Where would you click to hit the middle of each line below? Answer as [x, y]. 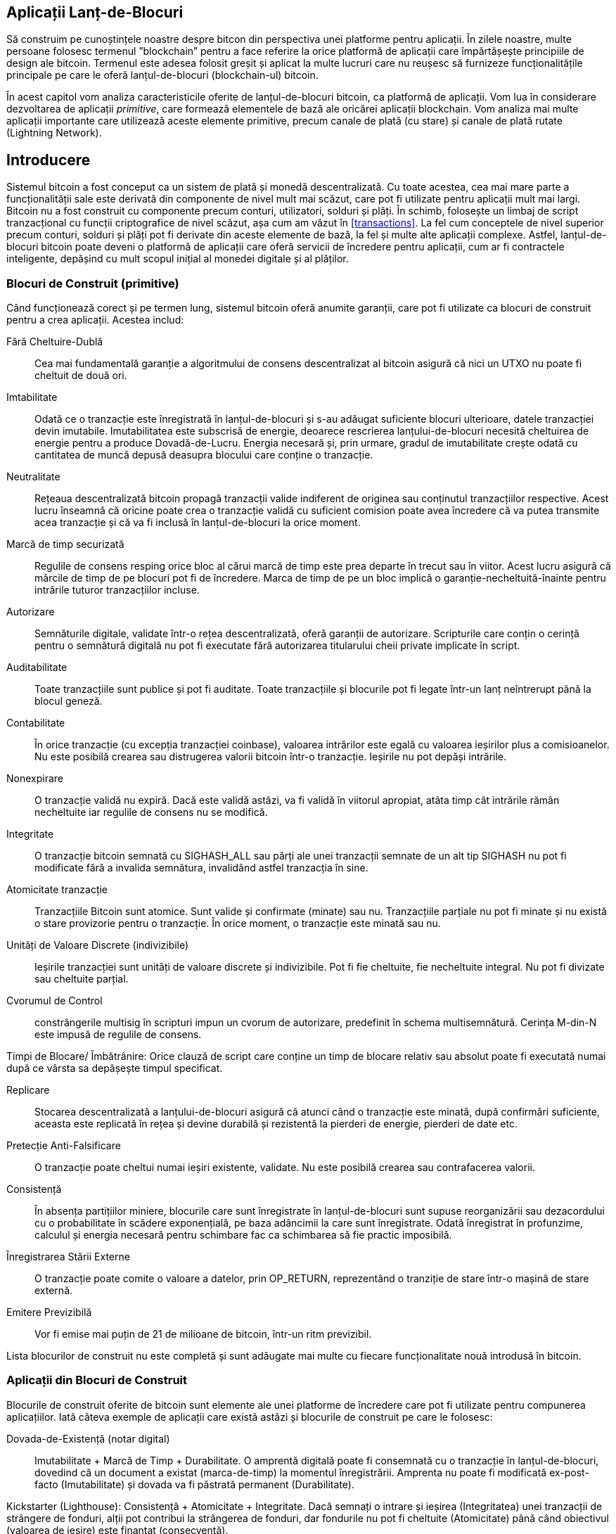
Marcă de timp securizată [65, 544]
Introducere [49, 160]
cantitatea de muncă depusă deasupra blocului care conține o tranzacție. [204, 455]
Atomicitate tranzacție [57, 890]
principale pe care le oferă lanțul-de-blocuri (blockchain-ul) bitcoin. [162, 75]
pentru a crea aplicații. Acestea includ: [95, 320]
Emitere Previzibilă [49, 1312]
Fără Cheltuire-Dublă [55, 342]
